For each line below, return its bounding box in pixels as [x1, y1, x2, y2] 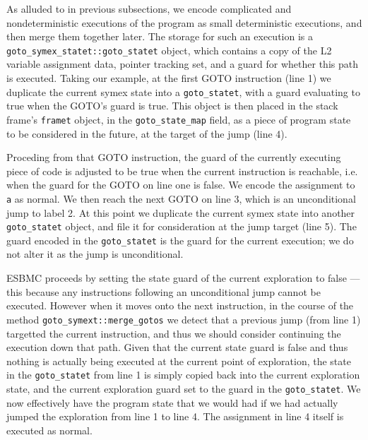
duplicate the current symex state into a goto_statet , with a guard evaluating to [6, 84, 360, 99]
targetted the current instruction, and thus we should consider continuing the [6, 326, 341, 340]
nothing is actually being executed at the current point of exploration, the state [6, 353, 351, 368]
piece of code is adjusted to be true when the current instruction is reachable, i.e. [6, 163, 358, 178]
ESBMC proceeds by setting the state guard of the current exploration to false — [6, 270, 360, 285]
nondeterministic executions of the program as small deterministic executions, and [6, 15, 362, 30]
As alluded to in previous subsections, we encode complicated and [6, 1, 292, 16]
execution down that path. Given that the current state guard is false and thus [6, 340, 348, 355]
